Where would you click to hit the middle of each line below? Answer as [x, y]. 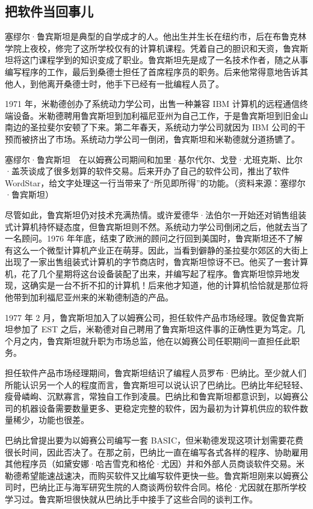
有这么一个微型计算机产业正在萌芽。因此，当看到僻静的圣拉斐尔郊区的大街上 [156, 250]
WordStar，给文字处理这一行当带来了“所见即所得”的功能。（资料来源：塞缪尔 [155, 182]
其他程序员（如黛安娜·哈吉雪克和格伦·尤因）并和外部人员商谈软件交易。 [150, 464]
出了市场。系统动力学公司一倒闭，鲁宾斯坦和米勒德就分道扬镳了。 [169, 139]
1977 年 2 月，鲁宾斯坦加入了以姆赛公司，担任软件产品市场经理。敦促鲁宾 [150, 317]
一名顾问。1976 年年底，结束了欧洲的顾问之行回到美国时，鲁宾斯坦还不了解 [154, 238]
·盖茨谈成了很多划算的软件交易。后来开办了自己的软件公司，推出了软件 [147, 171]
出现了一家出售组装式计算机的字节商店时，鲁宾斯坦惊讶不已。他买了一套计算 [156, 262]
